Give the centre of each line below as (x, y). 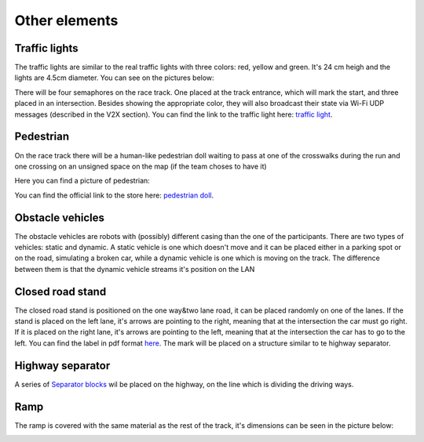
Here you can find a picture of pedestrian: (82, 181)
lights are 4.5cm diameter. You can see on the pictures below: (115, 78)
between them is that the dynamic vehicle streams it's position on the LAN (135, 269)
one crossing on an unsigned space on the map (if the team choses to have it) (141, 166)
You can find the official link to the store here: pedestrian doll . (114, 195)
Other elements (66, 20)
